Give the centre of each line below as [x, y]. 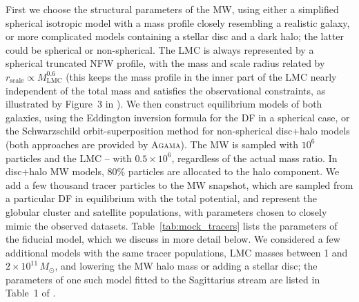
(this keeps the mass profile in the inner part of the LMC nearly [201, 76]
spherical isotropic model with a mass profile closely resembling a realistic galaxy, [178, 22]
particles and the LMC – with [69, 158]
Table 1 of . [31, 293]
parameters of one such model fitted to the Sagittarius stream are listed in [163, 279]
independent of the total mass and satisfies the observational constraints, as [166, 90]
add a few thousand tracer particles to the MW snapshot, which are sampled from [179, 184]
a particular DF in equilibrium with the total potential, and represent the [162, 198]
